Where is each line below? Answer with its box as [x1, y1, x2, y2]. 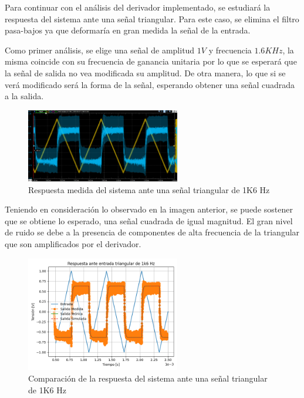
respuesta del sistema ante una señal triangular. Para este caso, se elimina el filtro [5, 12, 299, 25]
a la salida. [5, 90, 44, 102]
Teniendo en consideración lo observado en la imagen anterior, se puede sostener [5, 203, 293, 215]
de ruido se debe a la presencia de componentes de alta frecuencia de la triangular [5, 226, 300, 238]
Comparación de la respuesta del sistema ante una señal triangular [28, 372, 268, 384]
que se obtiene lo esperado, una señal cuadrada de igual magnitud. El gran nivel [5, 214, 293, 227]
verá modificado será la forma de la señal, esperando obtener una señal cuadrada [5, 78, 295, 90]
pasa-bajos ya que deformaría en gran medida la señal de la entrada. [5, 24, 251, 36]
